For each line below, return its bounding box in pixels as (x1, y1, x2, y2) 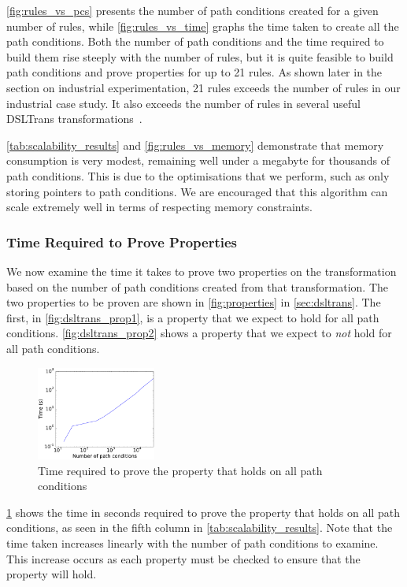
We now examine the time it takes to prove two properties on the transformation (6, 262, 397, 279)
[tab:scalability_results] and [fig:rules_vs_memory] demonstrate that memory (6, 136, 384, 153)
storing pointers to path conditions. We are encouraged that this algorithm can (6, 183, 388, 199)
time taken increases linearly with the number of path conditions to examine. (6, 534, 379, 551)
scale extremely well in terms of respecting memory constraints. (6, 199, 313, 215)
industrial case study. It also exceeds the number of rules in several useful (6, 95, 361, 111)
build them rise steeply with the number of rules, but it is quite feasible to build (6, 48, 394, 65)
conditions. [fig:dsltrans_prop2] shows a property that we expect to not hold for (6, 325, 392, 341)
